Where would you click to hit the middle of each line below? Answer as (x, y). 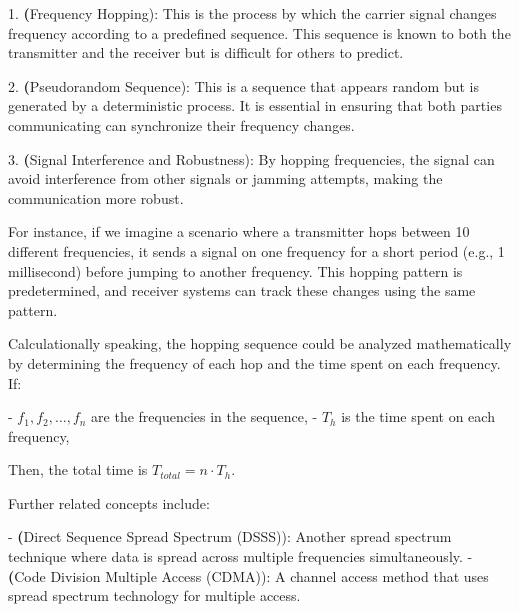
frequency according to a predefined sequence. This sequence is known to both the (259, 32)
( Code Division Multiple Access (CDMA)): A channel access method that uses (248, 575)
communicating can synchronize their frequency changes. (181, 124)
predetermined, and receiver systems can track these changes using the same (242, 290)
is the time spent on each (418, 416)
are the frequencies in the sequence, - (204, 416)
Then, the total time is (78, 469)
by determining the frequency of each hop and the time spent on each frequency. (254, 362)
